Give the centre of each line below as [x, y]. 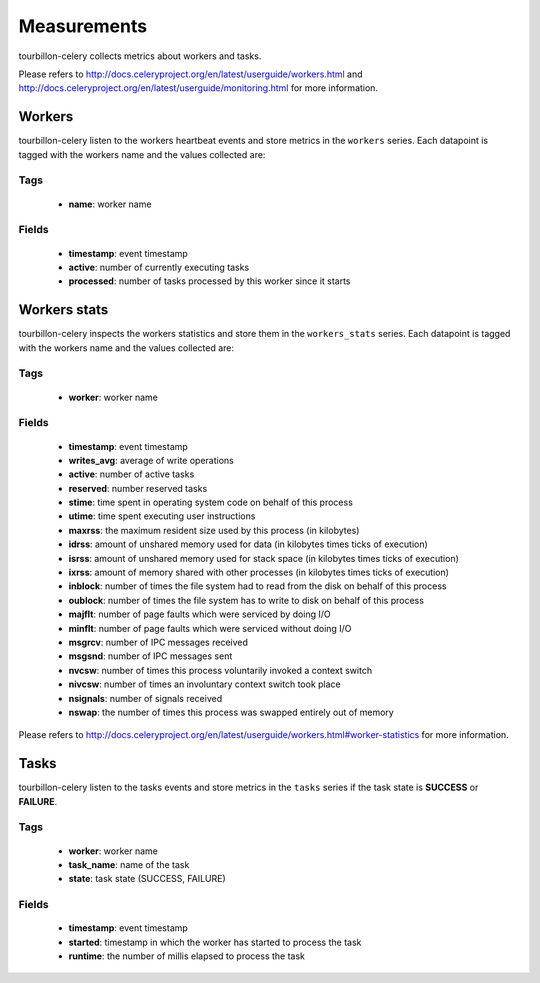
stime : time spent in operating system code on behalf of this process [211, 502]
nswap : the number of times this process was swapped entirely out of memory [231, 712]
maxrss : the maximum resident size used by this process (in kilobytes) [214, 530]
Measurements [83, 26]
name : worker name [110, 204]
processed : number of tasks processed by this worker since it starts [209, 281]
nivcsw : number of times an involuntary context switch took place [204, 684]
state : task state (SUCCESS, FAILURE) [147, 879]
